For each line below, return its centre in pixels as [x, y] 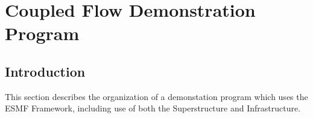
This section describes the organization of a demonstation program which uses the [156, 96]
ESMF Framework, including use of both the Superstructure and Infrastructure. [153, 108]
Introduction [45, 71]
